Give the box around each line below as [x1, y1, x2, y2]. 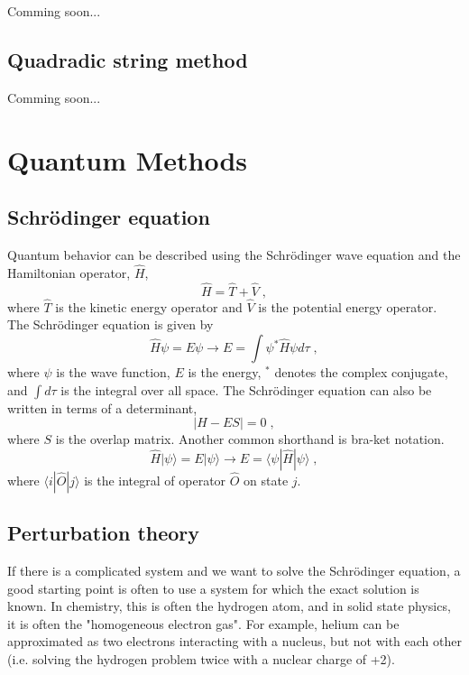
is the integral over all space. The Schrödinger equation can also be [60, 380, 432, 399]
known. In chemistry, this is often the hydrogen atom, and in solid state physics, [7, 596, 451, 615]
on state [244, 470, 289, 489]
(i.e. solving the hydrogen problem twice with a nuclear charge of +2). [7, 649, 395, 668]
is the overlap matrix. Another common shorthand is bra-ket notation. [55, 430, 445, 448]
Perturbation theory [7, 519, 200, 547]
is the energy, [188, 363, 262, 381]
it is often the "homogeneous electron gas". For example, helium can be [7, 614, 400, 633]
